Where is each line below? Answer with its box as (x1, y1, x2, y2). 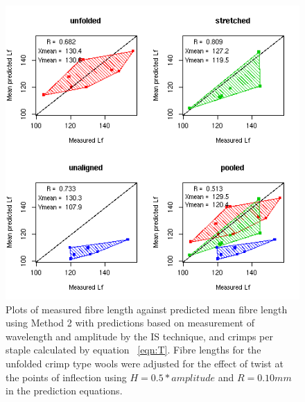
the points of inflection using (6, 369, 127, 384)
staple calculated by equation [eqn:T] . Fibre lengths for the (6, 342, 261, 357)
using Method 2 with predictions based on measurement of (6, 315, 254, 330)
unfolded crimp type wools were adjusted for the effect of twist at (6, 356, 284, 370)
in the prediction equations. (6, 383, 123, 398)
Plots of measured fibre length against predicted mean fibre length (6, 301, 288, 316)
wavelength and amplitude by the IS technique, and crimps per (6, 329, 273, 343)
